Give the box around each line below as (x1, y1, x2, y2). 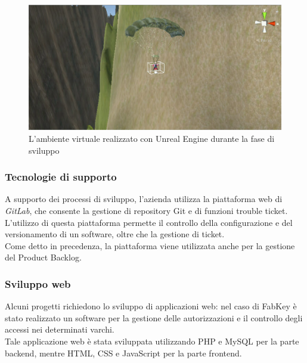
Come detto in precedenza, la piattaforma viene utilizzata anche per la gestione (5, 239, 295, 252)
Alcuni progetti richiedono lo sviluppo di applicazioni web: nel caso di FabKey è (5, 300, 297, 312)
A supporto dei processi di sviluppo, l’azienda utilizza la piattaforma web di (5, 193, 283, 205)
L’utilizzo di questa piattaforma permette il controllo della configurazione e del (5, 216, 293, 228)
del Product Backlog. (5, 251, 82, 263)
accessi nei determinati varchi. (5, 323, 114, 336)
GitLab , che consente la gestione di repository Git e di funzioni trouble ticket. (5, 204, 288, 216)
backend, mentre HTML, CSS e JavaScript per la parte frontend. (5, 346, 242, 359)
